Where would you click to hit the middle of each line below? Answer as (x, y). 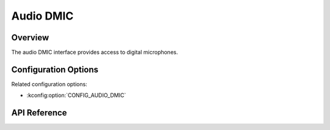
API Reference (39, 113)
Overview (30, 38)
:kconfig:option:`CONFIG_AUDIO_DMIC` (76, 95)
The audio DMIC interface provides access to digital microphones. (95, 52)
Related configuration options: (50, 84)
